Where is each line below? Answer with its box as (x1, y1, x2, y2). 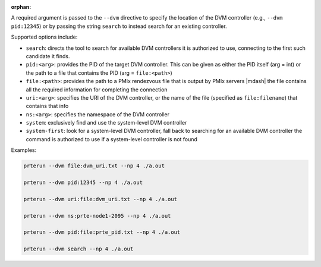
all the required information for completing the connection (26, 86, 168, 93)
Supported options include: (11, 33, 78, 41)
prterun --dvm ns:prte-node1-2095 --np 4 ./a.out (23, 212, 171, 219)
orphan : (11, 4, 32, 10)
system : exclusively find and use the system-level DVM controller (26, 119, 187, 126)
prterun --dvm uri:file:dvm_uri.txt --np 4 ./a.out (23, 196, 178, 202)
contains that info (26, 103, 69, 110)
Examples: (11, 147, 37, 154)
